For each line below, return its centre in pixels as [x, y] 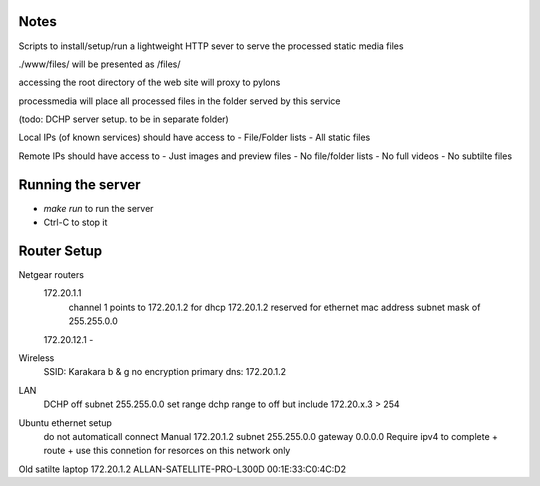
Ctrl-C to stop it [75, 222]
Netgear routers [51, 275]
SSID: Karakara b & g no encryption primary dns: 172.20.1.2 [165, 372]
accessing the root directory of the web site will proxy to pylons [149, 82]
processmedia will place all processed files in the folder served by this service [179, 101]
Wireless [36, 358]
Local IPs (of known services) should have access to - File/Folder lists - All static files [194, 137]
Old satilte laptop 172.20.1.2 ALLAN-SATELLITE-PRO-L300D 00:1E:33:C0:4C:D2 [182, 469]
